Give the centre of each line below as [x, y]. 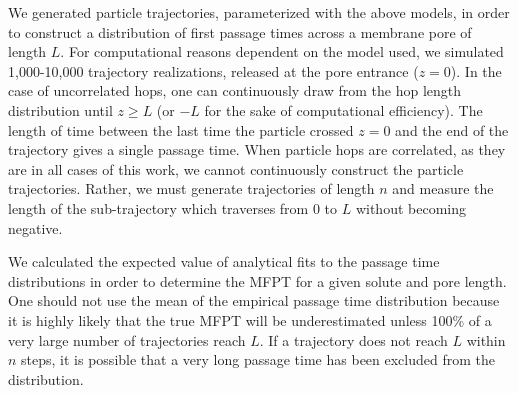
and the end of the [452, 129]
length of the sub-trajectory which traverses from [158, 207]
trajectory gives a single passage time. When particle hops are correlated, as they [257, 149]
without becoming [410, 207]
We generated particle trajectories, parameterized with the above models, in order [259, 12]
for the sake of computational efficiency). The [343, 109]
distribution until [60, 109]
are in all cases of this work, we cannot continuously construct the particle [236, 168]
